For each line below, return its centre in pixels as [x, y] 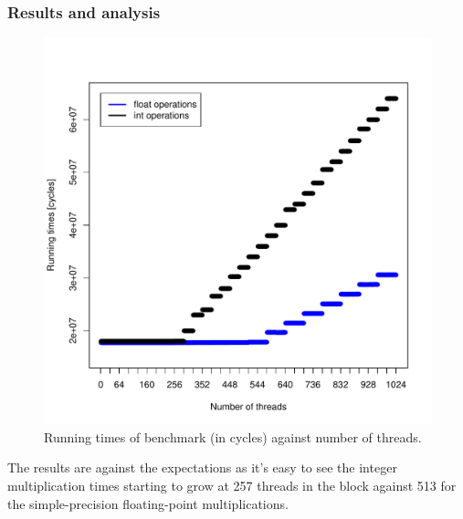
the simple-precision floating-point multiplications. [148, 503]
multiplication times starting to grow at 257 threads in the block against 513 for [232, 485]
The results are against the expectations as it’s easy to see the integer [202, 467]
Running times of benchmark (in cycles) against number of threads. [233, 436]
